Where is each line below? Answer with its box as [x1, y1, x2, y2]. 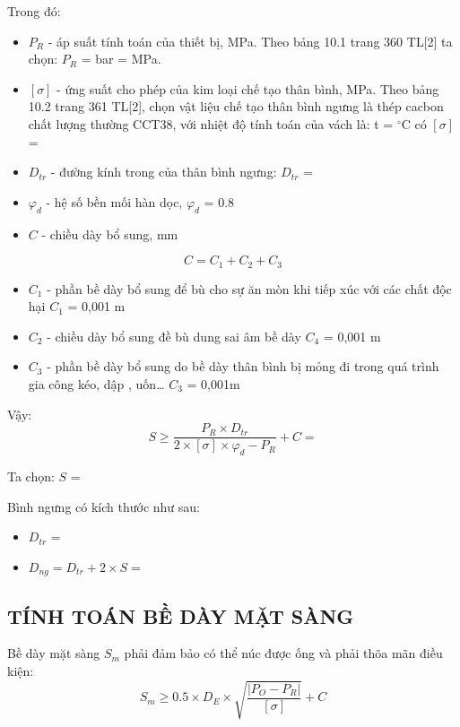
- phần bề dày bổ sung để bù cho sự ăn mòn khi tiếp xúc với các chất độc [47, 279, 452, 298]
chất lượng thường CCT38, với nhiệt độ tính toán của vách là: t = [28, 114, 394, 133]
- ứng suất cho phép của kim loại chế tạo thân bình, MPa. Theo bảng [56, 79, 439, 98]
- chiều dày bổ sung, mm [41, 224, 178, 243]
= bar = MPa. [81, 49, 161, 68]
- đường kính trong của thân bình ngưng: [50, 162, 277, 181]
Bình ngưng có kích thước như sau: [7, 497, 200, 515]
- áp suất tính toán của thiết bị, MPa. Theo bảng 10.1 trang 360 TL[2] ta [48, 31, 453, 50]
